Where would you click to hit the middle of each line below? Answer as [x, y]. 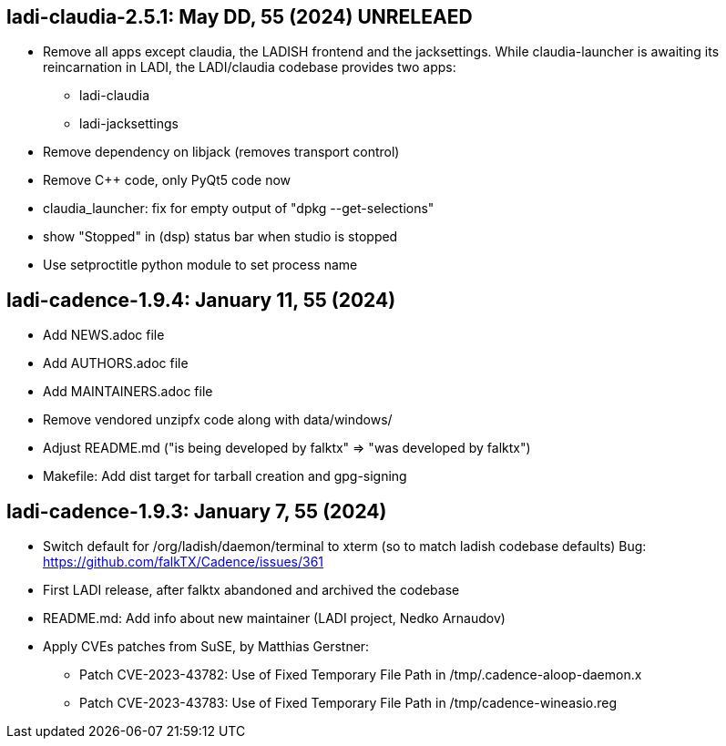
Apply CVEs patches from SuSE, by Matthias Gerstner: [206, 647]
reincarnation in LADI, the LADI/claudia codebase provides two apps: [250, 67]
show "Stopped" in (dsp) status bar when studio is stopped [220, 237]
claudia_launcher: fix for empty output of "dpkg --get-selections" [239, 209]
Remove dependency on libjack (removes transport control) [221, 152]
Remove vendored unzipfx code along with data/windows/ [218, 420]
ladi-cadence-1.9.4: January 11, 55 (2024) [201, 300]
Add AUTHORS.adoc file [116, 363]
